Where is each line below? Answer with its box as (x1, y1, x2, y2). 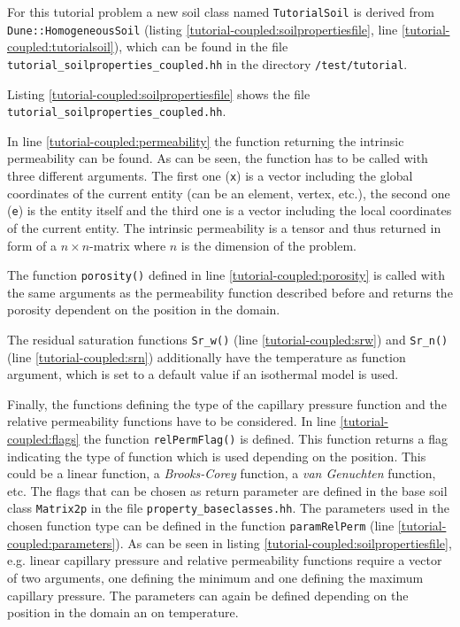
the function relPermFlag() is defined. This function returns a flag (83, 429, 448, 447)
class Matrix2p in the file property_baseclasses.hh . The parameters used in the (7, 499, 449, 517)
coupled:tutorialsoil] (7, 37, 114, 56)
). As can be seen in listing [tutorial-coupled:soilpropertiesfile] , (115, 533, 452, 552)
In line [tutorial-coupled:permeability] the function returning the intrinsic (7, 131, 404, 150)
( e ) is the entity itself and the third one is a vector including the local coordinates (7, 201, 452, 220)
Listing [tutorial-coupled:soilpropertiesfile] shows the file (7, 84, 310, 103)
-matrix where (89, 236, 166, 254)
